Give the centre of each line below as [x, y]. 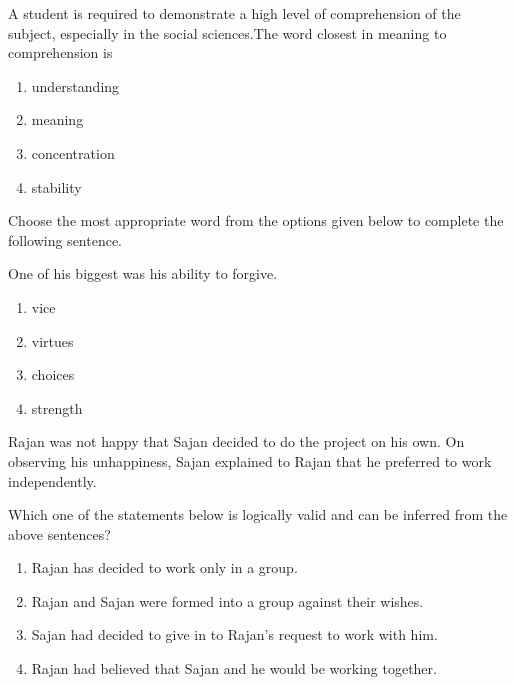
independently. [52, 480]
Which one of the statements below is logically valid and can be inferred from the [258, 514]
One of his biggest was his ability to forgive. [143, 273]
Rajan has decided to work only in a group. [164, 567]
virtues [52, 340]
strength [57, 407]
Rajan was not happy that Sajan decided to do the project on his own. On [236, 441]
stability [56, 186]
